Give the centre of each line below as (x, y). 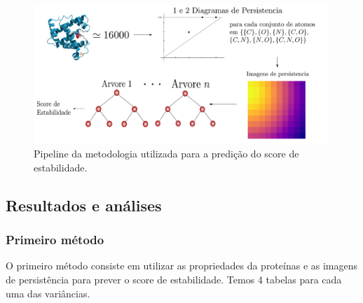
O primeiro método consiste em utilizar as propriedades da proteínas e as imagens (182, 266)
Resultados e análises (84, 205)
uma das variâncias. (48, 293)
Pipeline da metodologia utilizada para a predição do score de (166, 154)
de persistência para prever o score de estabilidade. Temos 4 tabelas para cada (174, 279)
